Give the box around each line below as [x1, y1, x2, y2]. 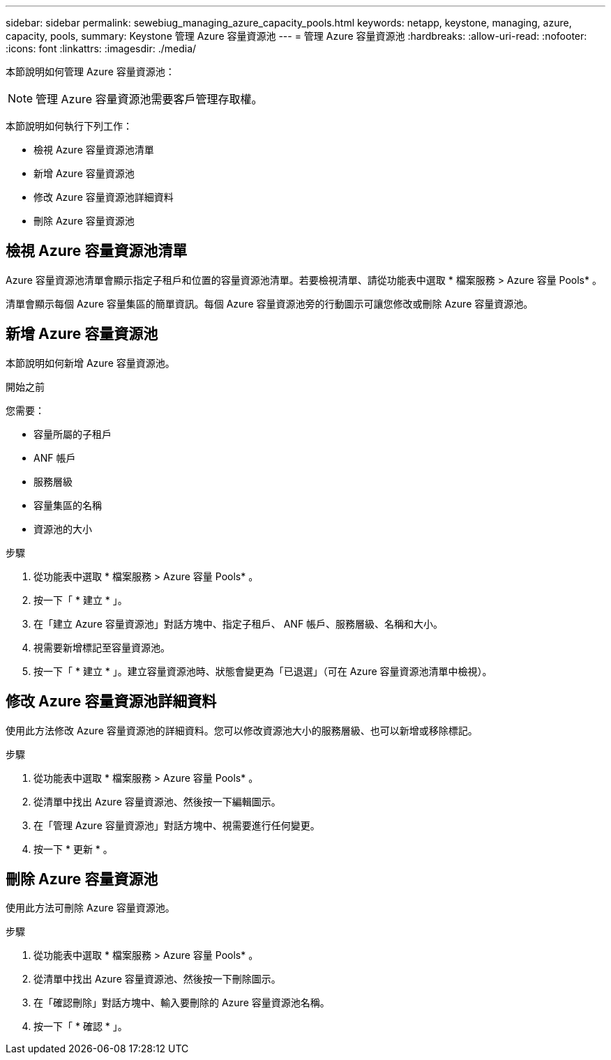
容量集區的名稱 [33, 499, 102, 511]
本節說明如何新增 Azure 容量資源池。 [6, 356, 175, 369]
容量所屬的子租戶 [33, 427, 112, 440]
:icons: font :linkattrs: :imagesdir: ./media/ [6, 43, 197, 54]
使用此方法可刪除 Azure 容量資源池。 [6, 902, 175, 914]
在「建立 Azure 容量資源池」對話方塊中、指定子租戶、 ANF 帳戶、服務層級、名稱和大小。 [33, 617, 444, 630]
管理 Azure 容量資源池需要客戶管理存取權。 [36, 92, 263, 106]
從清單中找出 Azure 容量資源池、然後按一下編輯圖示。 [33, 795, 281, 808]
